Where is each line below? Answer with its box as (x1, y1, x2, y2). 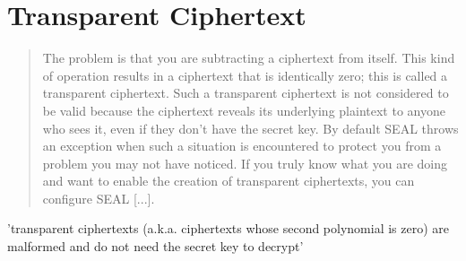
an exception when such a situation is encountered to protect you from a (42, 136, 442, 155)
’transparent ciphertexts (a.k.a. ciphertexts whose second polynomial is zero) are (7, 219, 450, 238)
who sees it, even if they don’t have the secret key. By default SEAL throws (42, 118, 459, 137)
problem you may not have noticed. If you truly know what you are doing (42, 153, 448, 172)
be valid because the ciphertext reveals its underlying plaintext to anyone (42, 100, 445, 119)
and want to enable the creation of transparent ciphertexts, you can (42, 171, 415, 190)
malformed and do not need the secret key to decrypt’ (7, 237, 304, 256)
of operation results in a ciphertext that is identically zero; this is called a (42, 65, 448, 84)
